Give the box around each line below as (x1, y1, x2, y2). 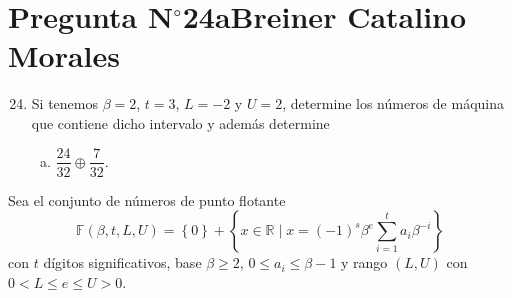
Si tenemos (31, 93, 98, 114)
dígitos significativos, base (43, 252, 202, 273)
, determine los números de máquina (282, 93, 505, 114)
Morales (8, 35, 121, 76)
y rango (341, 252, 388, 273)
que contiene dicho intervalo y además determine (31, 112, 330, 133)
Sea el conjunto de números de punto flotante (8, 189, 286, 210)
